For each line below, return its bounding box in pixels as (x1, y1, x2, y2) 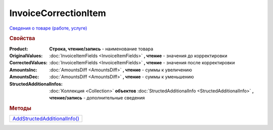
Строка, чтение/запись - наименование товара (49, 46, 154, 52)
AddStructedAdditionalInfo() (12, 115, 79, 122)
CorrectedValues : (9, 60, 48, 66)
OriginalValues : (9, 53, 43, 59)
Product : (9, 46, 28, 52)
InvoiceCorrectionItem (9, 8, 106, 19)
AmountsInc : (9, 67, 37, 73)
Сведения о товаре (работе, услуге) (9, 25, 87, 31)
